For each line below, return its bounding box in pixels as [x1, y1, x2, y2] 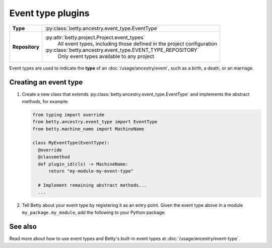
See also [9, 222, 37, 231]
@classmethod [38, 154, 70, 160]
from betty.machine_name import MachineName [32, 126, 145, 132]
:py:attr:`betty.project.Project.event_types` [45, 34, 146, 41]
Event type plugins [9, 8, 90, 19]
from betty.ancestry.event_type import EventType [32, 119, 158, 125]
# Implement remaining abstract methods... [38, 182, 147, 188]
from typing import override [32, 112, 105, 118]
